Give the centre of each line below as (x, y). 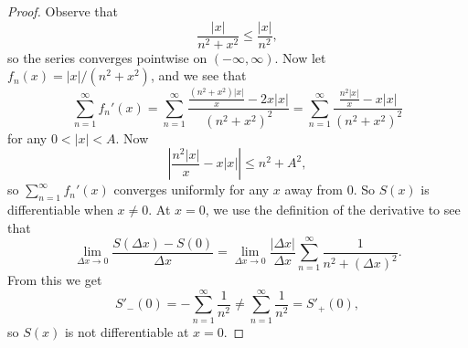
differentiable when (60, 210)
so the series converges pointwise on (107, 57)
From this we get (55, 280)
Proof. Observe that (63, 11)
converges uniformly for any (191, 190)
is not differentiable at (127, 331)
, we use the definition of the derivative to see (333, 210)
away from (314, 190)
